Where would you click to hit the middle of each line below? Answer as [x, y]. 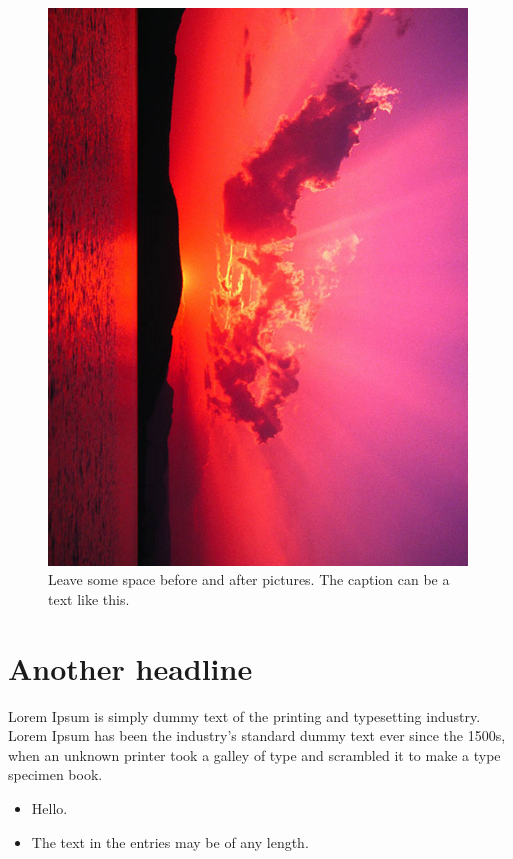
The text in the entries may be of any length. [170, 841]
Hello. [49, 808]
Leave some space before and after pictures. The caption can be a [249, 579]
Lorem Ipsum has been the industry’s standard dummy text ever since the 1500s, [257, 735]
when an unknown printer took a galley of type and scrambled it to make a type [254, 754]
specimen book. [55, 774]
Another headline [130, 667]
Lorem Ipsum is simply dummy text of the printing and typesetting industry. [244, 715]
